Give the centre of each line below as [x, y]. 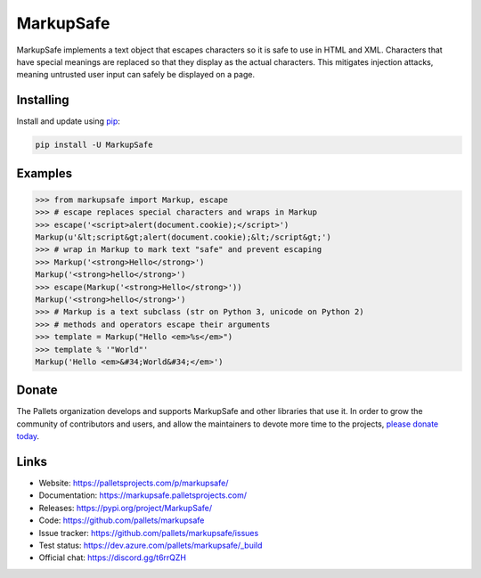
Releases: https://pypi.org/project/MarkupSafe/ [126, 508]
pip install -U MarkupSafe [94, 145]
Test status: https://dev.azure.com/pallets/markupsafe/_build [151, 545]
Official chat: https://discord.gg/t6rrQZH [113, 558]
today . [28, 436]
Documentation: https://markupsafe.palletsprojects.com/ [143, 495]
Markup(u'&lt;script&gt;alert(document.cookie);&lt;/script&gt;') [183, 237]
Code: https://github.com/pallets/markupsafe [122, 520]
